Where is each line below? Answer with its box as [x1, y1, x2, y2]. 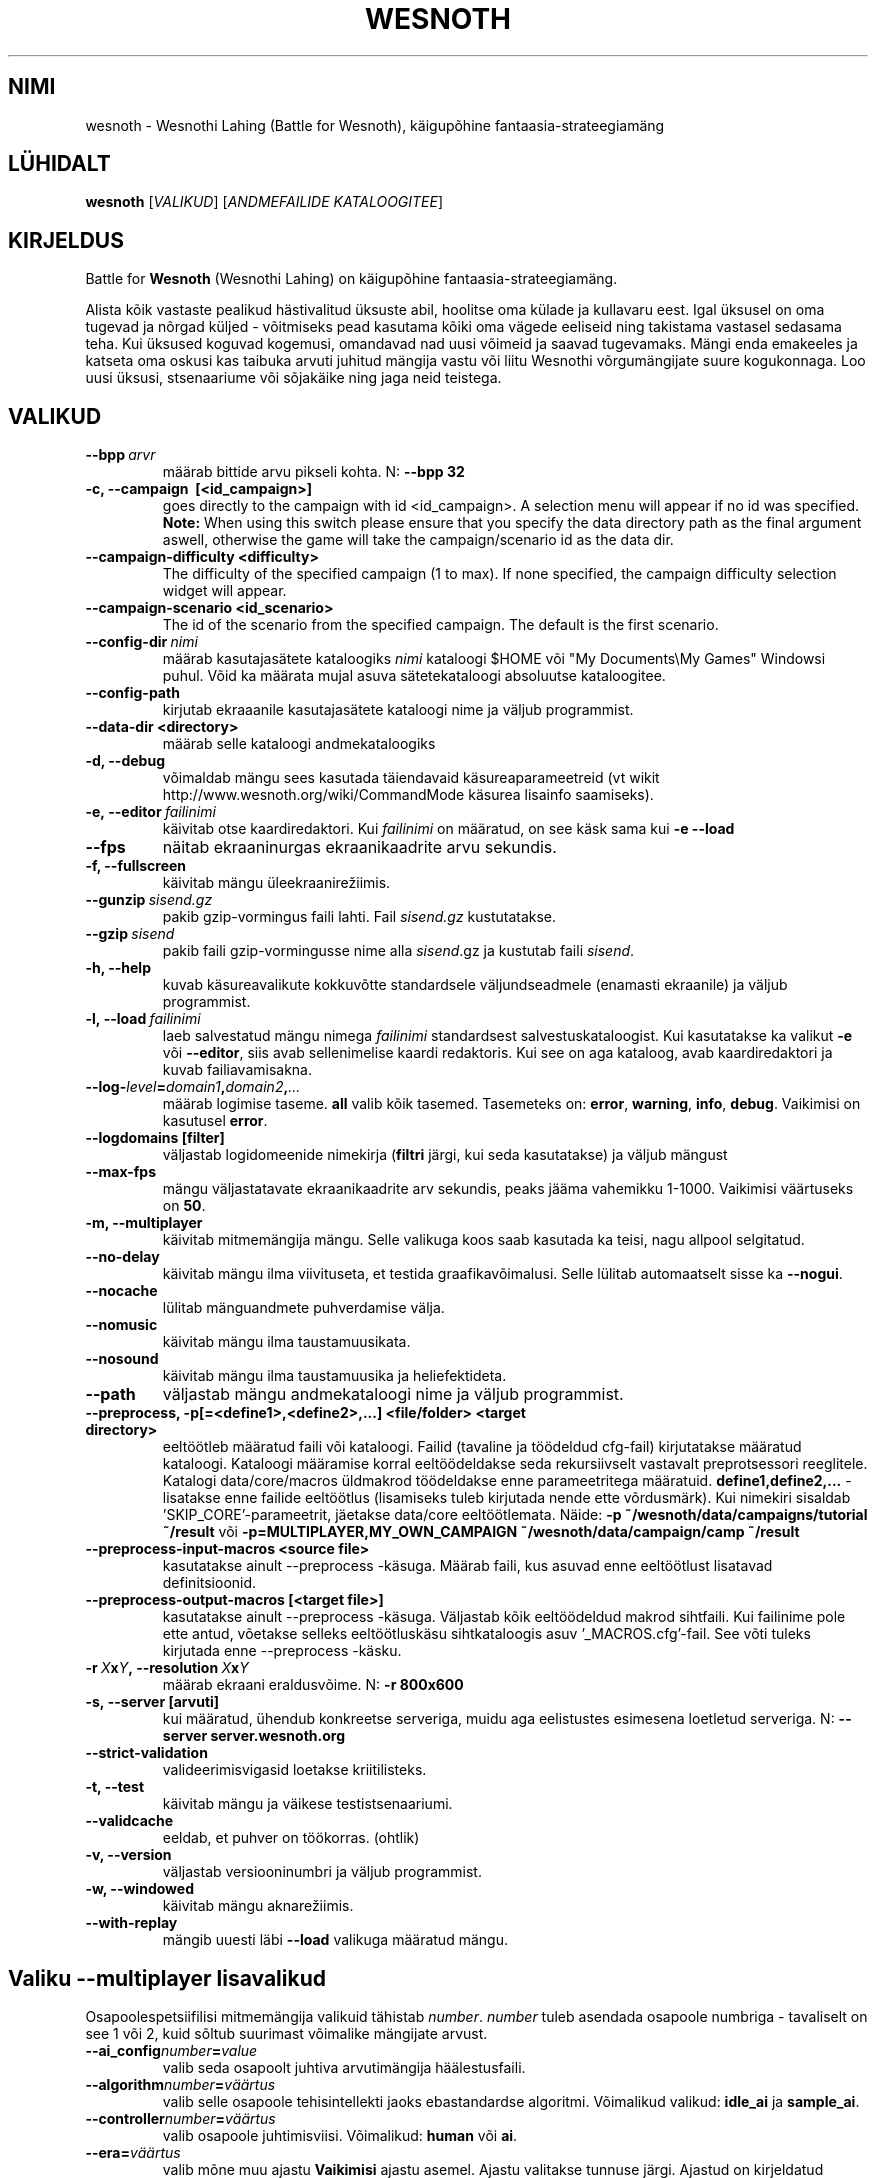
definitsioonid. [162, 1574, 257, 1592]
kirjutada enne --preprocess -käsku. [162, 1642, 402, 1660]
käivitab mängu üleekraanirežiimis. [162, 874, 391, 892]
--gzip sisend [85, 925, 175, 943]
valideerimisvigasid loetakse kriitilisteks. [162, 1761, 427, 1779]
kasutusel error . [162, 1112, 268, 1130]
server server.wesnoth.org [162, 1727, 346, 1745]
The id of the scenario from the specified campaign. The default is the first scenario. [162, 616, 719, 634]
